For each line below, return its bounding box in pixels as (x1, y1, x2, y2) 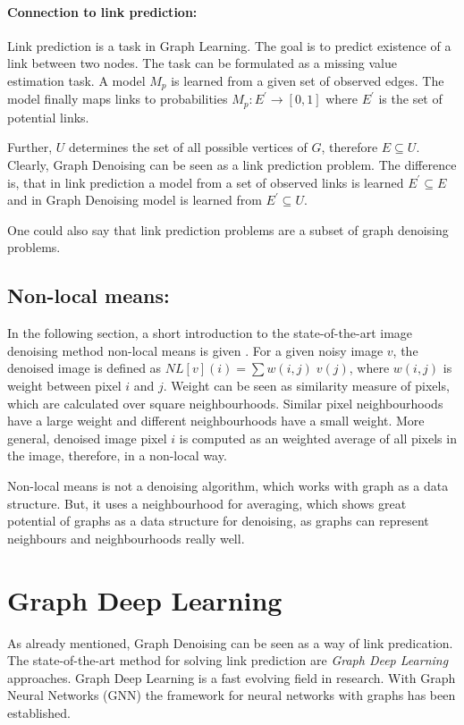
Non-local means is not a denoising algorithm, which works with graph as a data (7, 476, 449, 494)
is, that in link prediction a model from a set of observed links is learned (7, 173, 404, 191)
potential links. (7, 107, 89, 126)
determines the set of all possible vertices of (68, 138, 308, 156)
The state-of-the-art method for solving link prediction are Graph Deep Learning (7, 651, 449, 670)
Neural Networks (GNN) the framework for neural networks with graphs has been (7, 686, 456, 704)
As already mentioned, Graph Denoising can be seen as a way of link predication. (7, 633, 453, 652)
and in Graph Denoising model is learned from (7, 190, 262, 209)
